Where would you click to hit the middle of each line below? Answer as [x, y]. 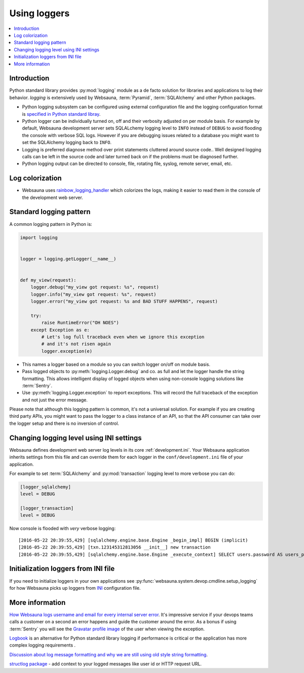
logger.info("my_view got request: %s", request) [93, 294]
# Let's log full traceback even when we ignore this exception [123, 337]
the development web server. [52, 197]
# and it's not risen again [76, 344]
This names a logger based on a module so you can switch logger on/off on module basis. [116, 364]
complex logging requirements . [43, 645]
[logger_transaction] [47, 508]
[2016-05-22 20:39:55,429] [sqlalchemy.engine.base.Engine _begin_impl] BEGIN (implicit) [133, 540]
